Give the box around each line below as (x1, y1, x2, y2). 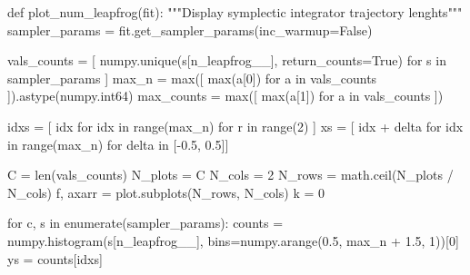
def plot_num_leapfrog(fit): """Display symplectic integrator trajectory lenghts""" (7, 3, 463, 21)
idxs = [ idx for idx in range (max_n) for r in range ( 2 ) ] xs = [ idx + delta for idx (7, 116, 464, 135)
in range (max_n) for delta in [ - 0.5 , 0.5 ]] (7, 134, 229, 153)
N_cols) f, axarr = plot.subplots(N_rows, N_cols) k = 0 (7, 182, 325, 201)
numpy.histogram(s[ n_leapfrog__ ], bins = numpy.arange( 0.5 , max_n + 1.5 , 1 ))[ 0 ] (7, 231, 459, 250)
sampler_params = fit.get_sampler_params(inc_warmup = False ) (7, 20, 373, 39)
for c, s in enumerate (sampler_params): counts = (7, 213, 284, 232)
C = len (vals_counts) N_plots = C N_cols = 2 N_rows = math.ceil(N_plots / (7, 165, 454, 184)
